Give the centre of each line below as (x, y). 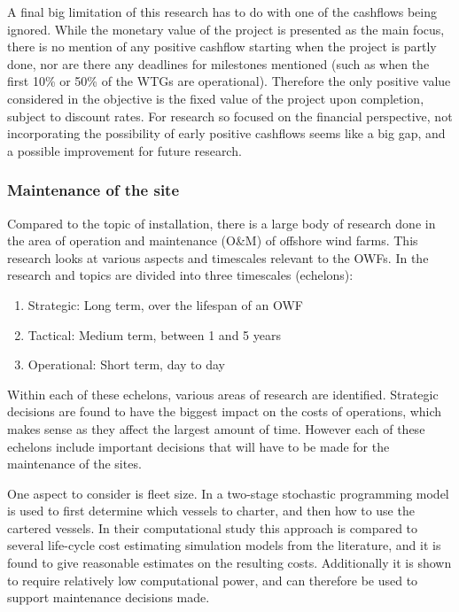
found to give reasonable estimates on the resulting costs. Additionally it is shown (229, 563)
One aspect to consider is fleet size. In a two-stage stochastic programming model (228, 493)
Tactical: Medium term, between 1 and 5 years (154, 334)
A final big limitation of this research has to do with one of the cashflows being (222, 12)
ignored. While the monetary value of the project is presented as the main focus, (226, 29)
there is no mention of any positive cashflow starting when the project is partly (222, 46)
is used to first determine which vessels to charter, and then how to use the (211, 511)
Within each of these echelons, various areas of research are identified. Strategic (223, 394)
